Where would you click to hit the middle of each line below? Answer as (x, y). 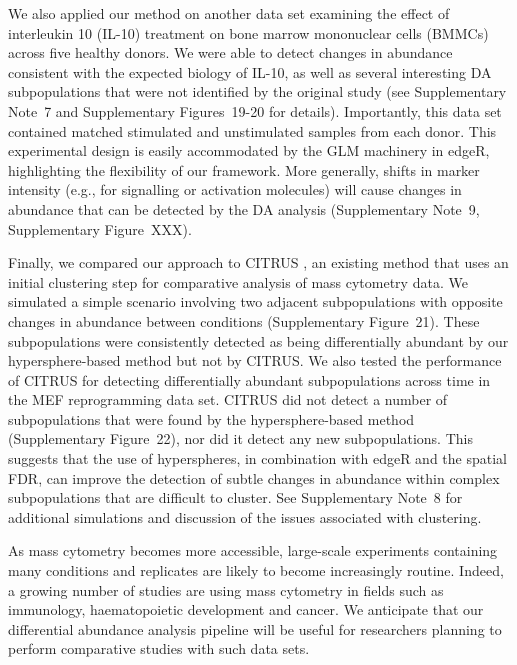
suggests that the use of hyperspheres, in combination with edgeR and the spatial (257, 458)
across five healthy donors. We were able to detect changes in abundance (230, 52)
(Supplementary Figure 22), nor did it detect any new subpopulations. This (240, 438)
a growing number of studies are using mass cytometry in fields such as (226, 589)
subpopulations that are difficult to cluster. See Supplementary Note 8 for (235, 497)
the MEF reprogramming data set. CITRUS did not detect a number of (228, 399)
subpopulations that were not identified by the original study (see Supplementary (257, 91)
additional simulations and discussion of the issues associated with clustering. (245, 516)
